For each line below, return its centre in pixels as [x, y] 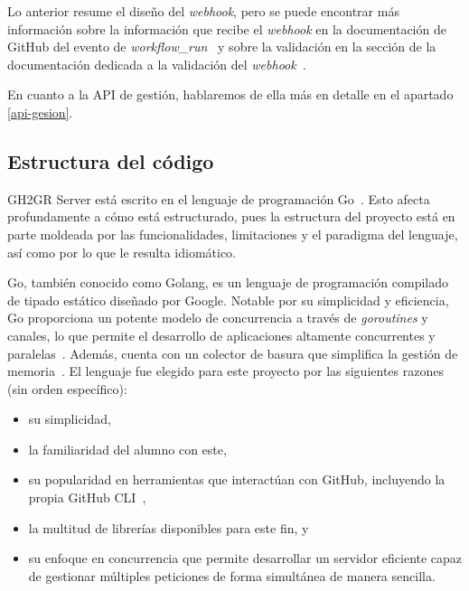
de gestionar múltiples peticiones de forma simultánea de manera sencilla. [232, 575]
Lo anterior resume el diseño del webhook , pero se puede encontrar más [203, 11]
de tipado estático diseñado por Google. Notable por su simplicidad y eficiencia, [228, 300]
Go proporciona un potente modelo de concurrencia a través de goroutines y [218, 318]
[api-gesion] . [40, 112]
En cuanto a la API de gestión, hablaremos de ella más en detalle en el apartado [230, 94]
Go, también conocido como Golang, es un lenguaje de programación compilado [228, 282]
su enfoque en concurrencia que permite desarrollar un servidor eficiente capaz [245, 558]
